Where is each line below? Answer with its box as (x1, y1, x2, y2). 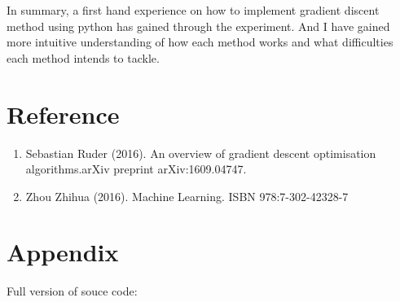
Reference (7, 97, 120, 130)
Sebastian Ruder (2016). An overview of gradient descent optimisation (25, 144, 376, 161)
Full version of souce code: (7, 282, 138, 300)
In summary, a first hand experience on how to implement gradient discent (7, 2, 380, 18)
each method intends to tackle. (7, 49, 160, 66)
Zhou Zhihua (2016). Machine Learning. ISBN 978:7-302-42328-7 (25, 187, 349, 204)
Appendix (7, 235, 119, 269)
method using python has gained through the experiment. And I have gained (7, 17, 390, 34)
